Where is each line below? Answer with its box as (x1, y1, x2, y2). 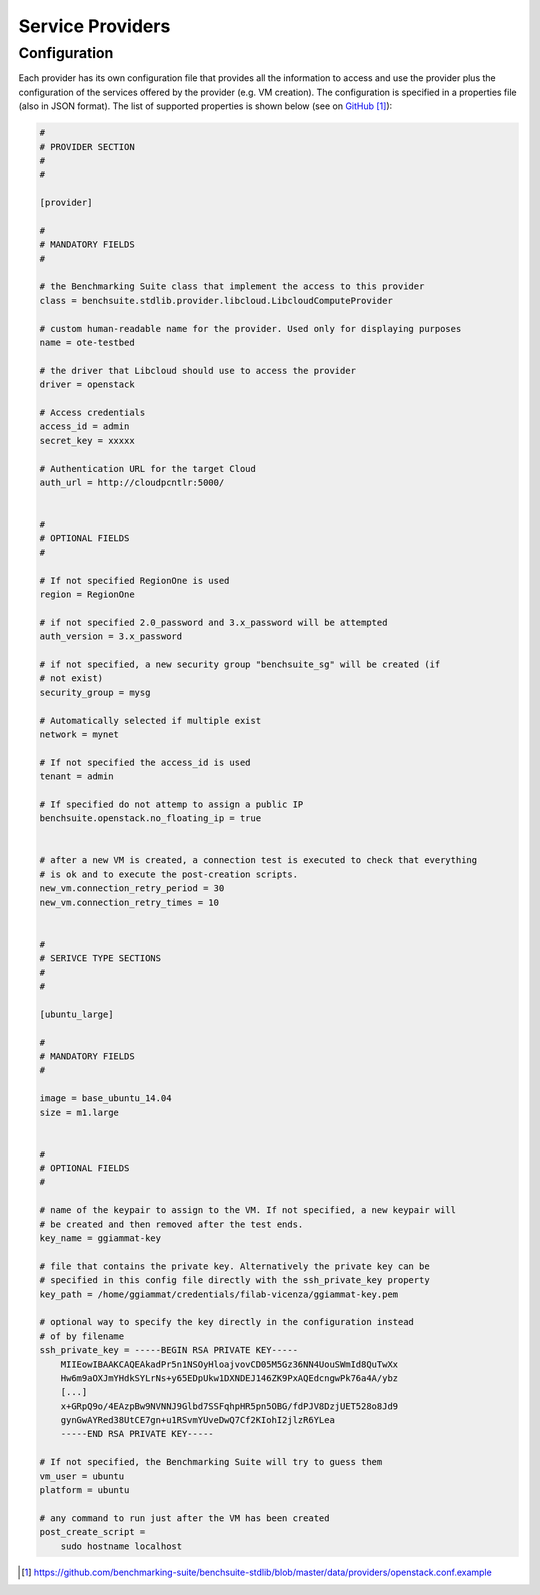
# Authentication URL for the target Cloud (39, 463, 257, 474)
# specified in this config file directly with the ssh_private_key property (39, 1275, 430, 1286)
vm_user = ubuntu (39, 1470, 125, 1482)
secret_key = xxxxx (39, 435, 135, 446)
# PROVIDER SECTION (39, 141, 135, 152)
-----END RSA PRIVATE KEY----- (60, 1428, 214, 1440)
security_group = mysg (39, 686, 151, 698)
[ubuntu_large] (39, 1008, 114, 1020)
